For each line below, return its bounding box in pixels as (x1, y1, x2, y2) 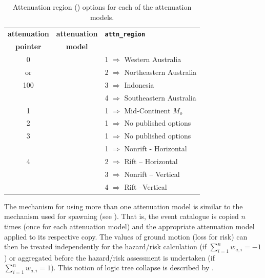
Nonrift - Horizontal (124, 143, 187, 154)
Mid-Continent (124, 105, 171, 115)
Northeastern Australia (124, 67, 197, 77)
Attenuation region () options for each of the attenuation (12, 2, 192, 12)
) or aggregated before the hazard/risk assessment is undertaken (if (4, 252, 215, 263)
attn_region (105, 31, 146, 38)
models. (90, 11, 114, 22)
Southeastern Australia (124, 92, 196, 103)
